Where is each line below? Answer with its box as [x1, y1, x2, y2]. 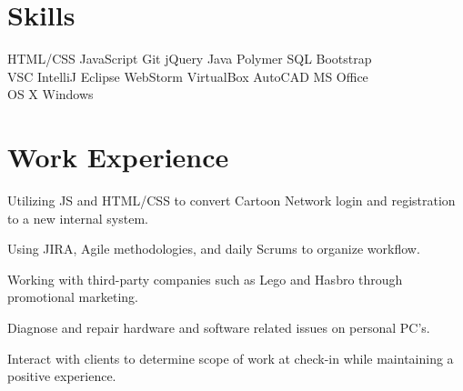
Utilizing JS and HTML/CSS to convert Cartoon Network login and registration [7, 191, 456, 210]
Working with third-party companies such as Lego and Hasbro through [7, 269, 403, 288]
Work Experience [7, 138, 229, 175]
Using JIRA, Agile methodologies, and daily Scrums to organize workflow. [7, 239, 420, 258]
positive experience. [7, 366, 116, 386]
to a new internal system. [7, 208, 148, 227]
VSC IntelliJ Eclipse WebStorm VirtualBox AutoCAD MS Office [7, 66, 368, 85]
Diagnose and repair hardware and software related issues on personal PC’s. [7, 318, 430, 336]
